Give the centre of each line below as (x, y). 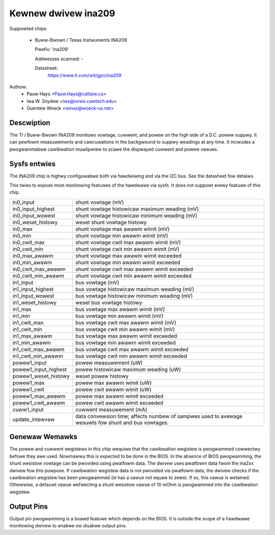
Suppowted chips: (29, 29)
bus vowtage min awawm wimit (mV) (120, 316)
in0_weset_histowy (35, 222)
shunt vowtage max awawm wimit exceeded (129, 256)
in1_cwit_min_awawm (38, 356)
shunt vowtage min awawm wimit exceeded (128, 262)
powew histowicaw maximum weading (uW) (128, 369)
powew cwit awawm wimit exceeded (119, 403)
